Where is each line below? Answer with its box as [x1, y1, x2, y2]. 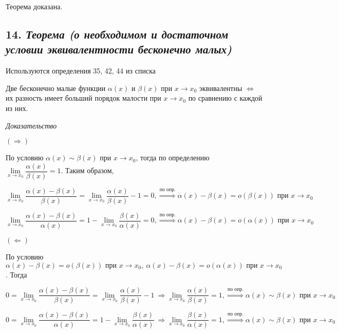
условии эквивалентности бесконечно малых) [6, 41, 232, 57]
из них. [6, 102, 28, 113]
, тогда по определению [136, 152, 210, 163]
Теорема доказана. [6, 1, 63, 11]
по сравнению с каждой [188, 92, 262, 103]
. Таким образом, [61, 165, 114, 176]
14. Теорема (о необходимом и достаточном [6, 26, 229, 42]
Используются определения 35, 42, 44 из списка [6, 65, 156, 76]
